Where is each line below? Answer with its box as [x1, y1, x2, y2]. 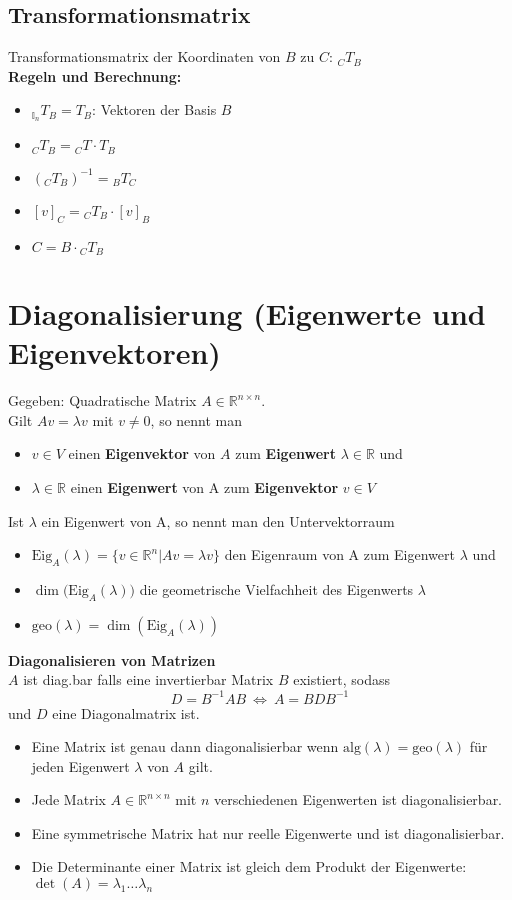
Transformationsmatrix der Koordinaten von [8, 46, 281, 67]
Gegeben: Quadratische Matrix [8, 390, 197, 411]
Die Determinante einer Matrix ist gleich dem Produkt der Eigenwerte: [31, 856, 467, 877]
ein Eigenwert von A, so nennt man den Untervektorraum [41, 510, 395, 531]
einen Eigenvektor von [68, 443, 216, 464]
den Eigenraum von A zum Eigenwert [224, 544, 455, 565]
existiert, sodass [293, 669, 390, 690]
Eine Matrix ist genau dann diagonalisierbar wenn [31, 736, 339, 757]
